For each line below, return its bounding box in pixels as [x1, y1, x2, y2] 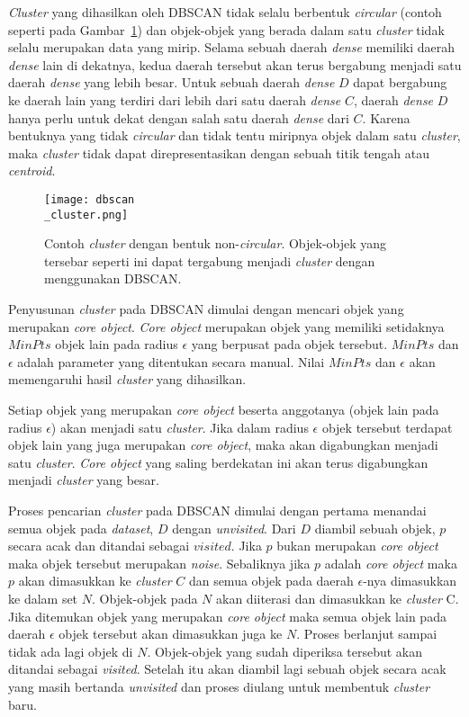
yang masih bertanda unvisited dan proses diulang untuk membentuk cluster [8, 677, 430, 695]
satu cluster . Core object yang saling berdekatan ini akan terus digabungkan [8, 453, 428, 471]
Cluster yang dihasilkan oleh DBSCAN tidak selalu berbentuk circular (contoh [8, 3, 442, 21]
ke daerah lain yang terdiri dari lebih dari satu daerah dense [8, 90, 341, 109]
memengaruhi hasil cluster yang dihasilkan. [8, 370, 247, 389]
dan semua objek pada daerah [188, 571, 354, 590]
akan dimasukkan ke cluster [18, 571, 172, 590]
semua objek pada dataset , [8, 518, 154, 537]
